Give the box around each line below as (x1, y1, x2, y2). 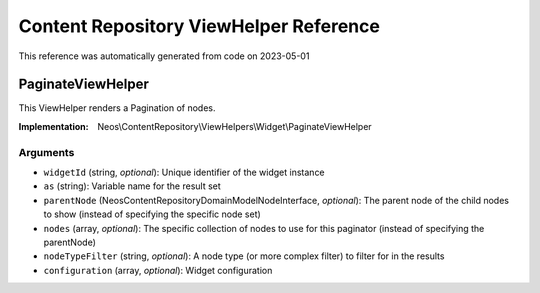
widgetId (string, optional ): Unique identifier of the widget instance (43, 166, 325, 178)
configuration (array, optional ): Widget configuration (43, 264, 273, 276)
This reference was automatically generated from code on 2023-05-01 (18, 50, 310, 62)
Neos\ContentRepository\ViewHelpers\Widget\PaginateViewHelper (97, 120, 372, 132)
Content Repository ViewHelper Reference (18, 15, 380, 37)
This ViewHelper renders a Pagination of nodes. (18, 102, 216, 114)
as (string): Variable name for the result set (43, 180, 222, 192)
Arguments (18, 145, 75, 159)
